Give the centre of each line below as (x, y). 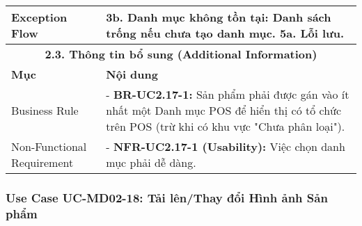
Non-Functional (49, 146)
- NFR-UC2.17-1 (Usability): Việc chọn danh (226, 146)
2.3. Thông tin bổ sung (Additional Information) (181, 54)
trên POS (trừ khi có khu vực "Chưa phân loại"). (226, 126)
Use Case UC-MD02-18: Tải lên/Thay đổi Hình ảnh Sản (167, 197)
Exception (39, 17)
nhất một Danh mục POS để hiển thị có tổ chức (224, 110)
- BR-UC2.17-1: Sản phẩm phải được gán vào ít (228, 94)
